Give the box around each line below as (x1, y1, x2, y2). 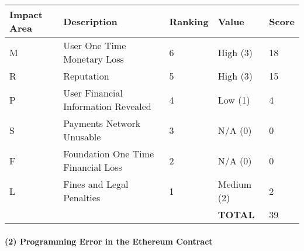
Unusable (63, 130, 101, 143)
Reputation (63, 69, 109, 82)
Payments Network (63, 116, 141, 130)
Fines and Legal (63, 177, 129, 191)
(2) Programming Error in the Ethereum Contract (5, 235, 213, 247)
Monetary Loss (63, 52, 124, 66)
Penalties (63, 191, 101, 204)
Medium (217, 177, 252, 191)
